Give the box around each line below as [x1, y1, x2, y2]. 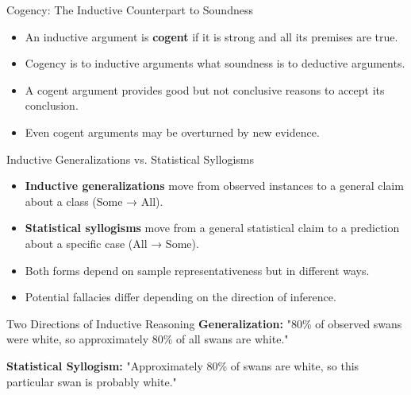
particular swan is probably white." [6, 373, 177, 389]
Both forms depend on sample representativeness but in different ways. [25, 261, 370, 278]
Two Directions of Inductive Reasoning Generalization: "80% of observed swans [6, 315, 402, 331]
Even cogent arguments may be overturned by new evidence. [25, 123, 320, 140]
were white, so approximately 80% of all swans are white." [6, 331, 289, 347]
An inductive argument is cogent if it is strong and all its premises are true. [25, 28, 398, 45]
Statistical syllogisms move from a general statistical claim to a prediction [25, 219, 400, 236]
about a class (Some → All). [25, 192, 163, 209]
